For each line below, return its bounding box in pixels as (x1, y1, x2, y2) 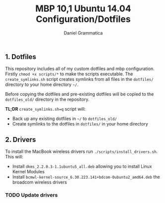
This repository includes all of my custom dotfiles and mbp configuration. (5, 66, 155, 72)
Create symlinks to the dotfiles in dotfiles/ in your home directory (12, 121, 149, 127)
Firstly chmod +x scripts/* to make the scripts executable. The (5, 71, 133, 77)
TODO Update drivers (5, 192, 58, 199)
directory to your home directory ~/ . (5, 81, 79, 87)
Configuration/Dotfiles (36, 13, 131, 25)
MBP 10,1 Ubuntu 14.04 (35, 3, 131, 14)
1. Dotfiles (5, 53, 36, 61)
